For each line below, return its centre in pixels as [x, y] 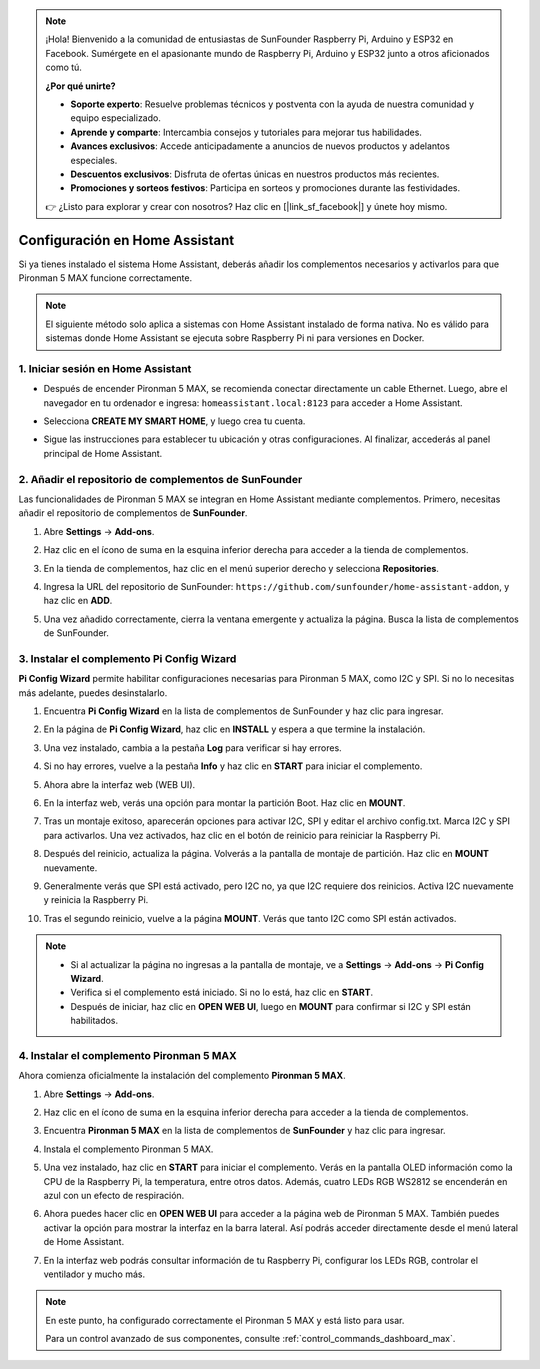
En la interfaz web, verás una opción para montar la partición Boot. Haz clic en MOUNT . [224, 803]
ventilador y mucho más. [94, 1274]
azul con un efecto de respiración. [114, 1195]
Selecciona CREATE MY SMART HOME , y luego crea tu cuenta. [174, 421]
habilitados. [94, 1021]
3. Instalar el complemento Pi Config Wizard [127, 658]
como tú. [63, 67]
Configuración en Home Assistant [126, 240]
